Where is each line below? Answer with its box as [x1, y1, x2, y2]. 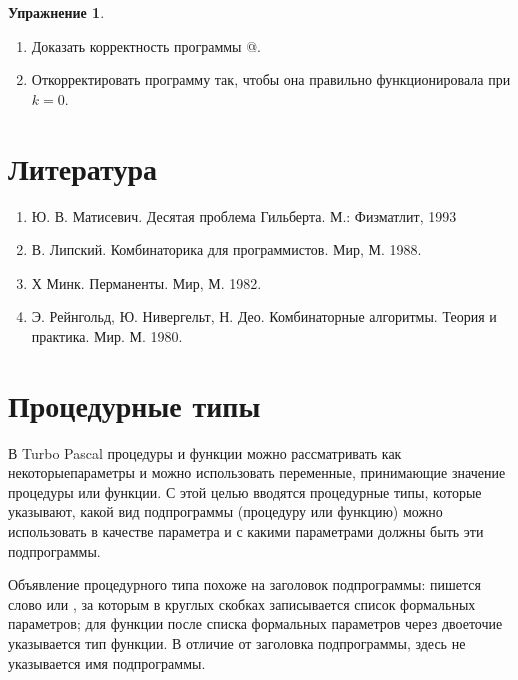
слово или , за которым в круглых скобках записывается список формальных [8, 593, 476, 614]
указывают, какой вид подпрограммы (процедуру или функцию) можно [8, 501, 443, 522]
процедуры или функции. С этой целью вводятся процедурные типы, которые [8, 481, 482, 502]
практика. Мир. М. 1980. [31, 325, 183, 346]
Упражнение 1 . [8, 2, 105, 22]
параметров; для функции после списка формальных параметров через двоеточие [8, 613, 503, 634]
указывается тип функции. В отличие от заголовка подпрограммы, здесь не [8, 632, 466, 653]
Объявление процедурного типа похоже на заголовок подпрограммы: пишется [8, 574, 481, 595]
